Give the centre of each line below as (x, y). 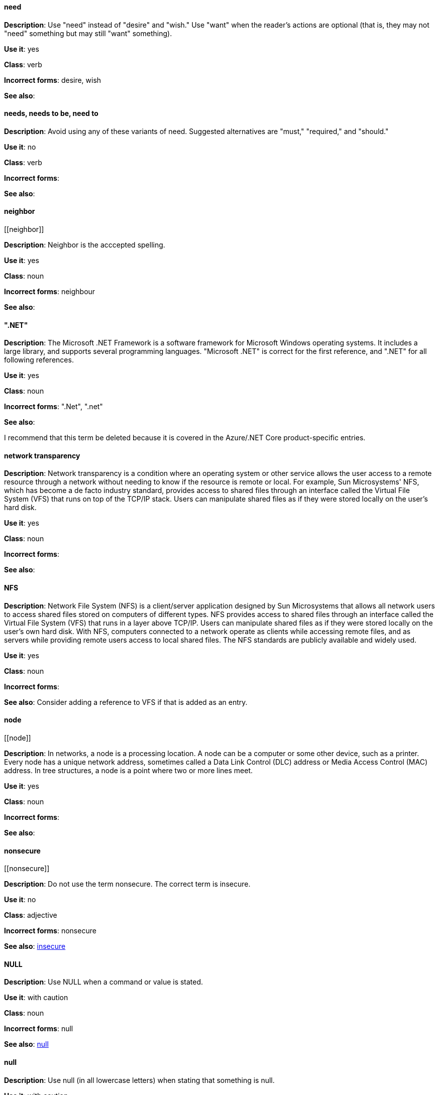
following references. (39, 360)
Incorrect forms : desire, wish (53, 80)
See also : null (26, 1044)
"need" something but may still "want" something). (88, 33)
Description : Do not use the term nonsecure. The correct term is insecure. (127, 884)
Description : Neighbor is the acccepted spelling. (85, 245)
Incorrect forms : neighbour (50, 292)
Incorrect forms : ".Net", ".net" (53, 407)
